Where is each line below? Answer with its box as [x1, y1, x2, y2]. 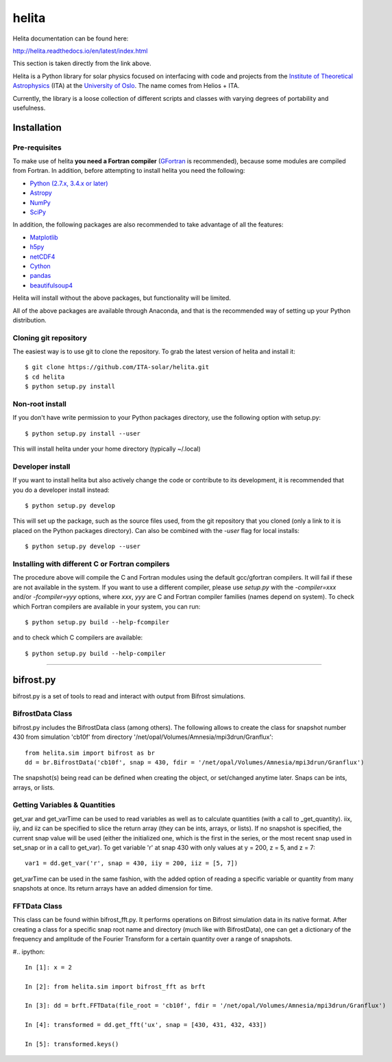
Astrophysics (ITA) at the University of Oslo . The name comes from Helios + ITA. [12, 82, 240, 90]
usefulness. [12, 104, 46, 112]
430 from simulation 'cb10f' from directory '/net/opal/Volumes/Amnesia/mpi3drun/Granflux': [12, 733, 273, 741]
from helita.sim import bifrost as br [25, 748, 156, 757]
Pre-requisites [12, 143, 62, 152]
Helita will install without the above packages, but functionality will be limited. [12, 294, 231, 302]
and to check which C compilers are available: [12, 633, 143, 641]
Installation [12, 121, 62, 133]
